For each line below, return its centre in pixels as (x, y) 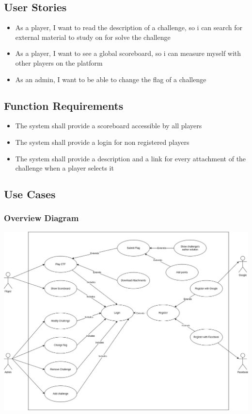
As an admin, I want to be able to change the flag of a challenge (111, 79)
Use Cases (30, 194)
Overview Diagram (41, 218)
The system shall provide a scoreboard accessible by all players (109, 126)
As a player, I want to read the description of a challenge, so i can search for (129, 27)
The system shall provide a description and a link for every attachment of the (131, 158)
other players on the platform (59, 62)
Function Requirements (64, 105)
